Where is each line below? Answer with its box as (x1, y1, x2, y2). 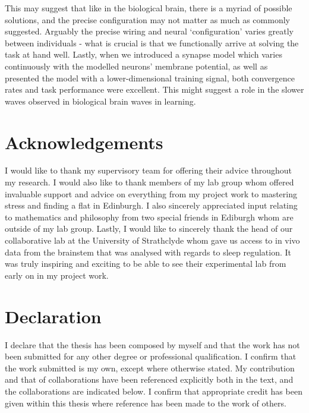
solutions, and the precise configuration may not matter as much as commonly (5, 13, 290, 26)
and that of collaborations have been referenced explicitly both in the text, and (5, 373, 294, 386)
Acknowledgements (5, 130, 163, 154)
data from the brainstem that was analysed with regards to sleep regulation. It (5, 245, 292, 258)
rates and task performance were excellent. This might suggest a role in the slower (5, 83, 304, 96)
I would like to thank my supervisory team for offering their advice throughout (5, 164, 292, 176)
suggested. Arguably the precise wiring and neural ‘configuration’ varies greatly (5, 25, 294, 37)
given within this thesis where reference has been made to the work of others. (5, 396, 286, 409)
